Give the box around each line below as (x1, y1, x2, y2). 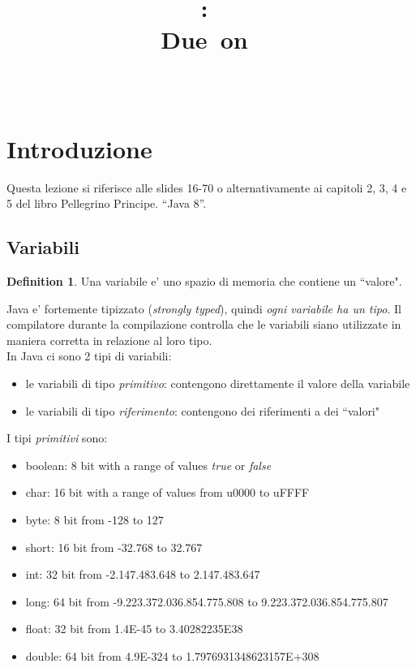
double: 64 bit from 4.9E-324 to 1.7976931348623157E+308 (25, 647, 320, 664)
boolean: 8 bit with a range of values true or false (25, 456, 272, 473)
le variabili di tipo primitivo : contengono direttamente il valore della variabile (25, 375, 410, 392)
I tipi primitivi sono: (6, 429, 108, 446)
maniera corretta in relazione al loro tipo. (6, 331, 212, 348)
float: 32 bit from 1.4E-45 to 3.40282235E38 (25, 620, 243, 637)
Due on (161, 23, 248, 56)
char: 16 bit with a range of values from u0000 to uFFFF (25, 484, 310, 501)
